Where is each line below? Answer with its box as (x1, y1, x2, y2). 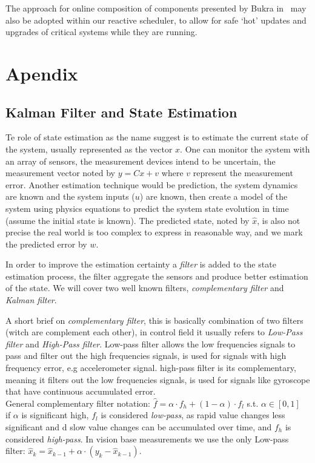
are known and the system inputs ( (5, 190, 135, 203)
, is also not (257, 214, 300, 226)
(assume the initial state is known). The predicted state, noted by (5, 214, 250, 226)
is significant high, (21, 409, 89, 421)
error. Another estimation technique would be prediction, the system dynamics (5, 178, 298, 191)
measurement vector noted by (5, 166, 115, 179)
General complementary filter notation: (5, 396, 151, 409)
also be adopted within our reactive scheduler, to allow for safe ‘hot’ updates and (5, 13, 307, 26)
